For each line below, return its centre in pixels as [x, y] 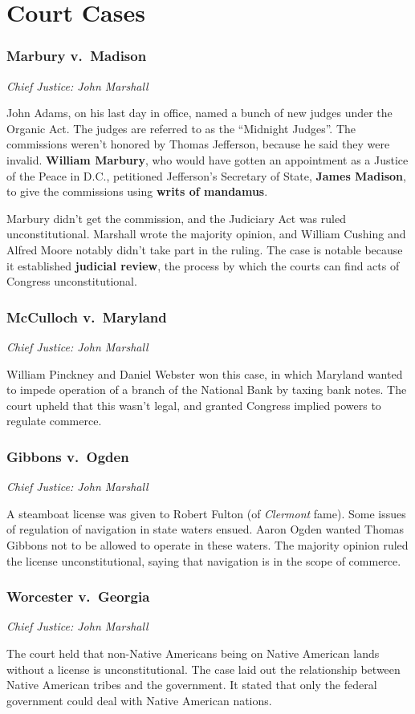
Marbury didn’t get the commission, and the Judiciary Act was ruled [176, 218]
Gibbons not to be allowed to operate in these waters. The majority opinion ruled [207, 544]
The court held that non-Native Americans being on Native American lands [193, 653]
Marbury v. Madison [77, 56]
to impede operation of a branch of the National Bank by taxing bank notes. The [207, 389]
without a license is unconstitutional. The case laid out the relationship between [203, 669]
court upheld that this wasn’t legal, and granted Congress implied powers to [194, 405]
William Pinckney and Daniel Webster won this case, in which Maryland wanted [205, 373]
